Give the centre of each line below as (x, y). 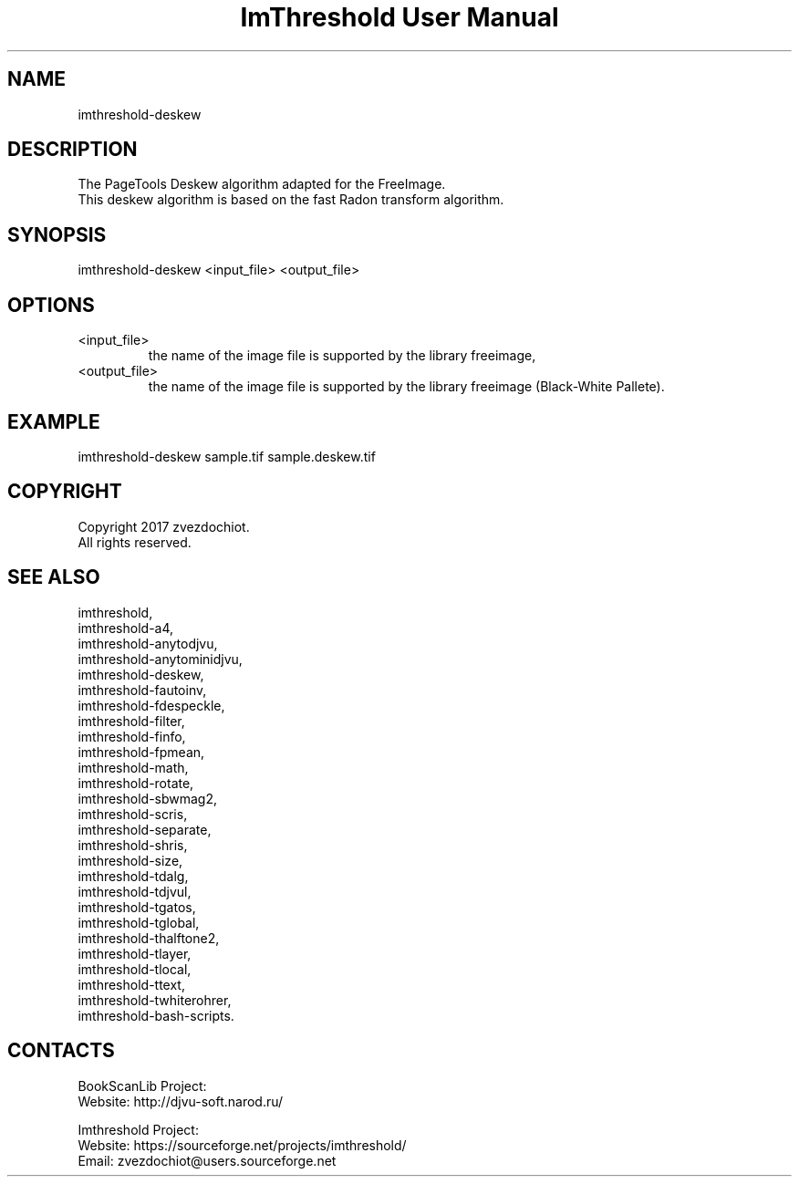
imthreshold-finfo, (132, 736)
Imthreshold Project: (138, 1129)
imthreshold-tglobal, (139, 922)
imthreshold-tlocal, (135, 969)
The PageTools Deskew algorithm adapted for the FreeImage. (262, 184)
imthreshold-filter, (131, 721)
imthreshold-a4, (126, 628)
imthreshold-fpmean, (141, 752)
